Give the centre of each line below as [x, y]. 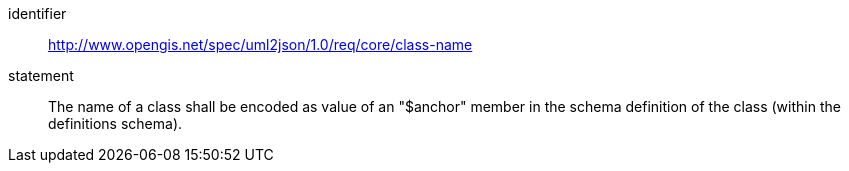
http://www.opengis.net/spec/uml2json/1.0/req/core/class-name [260, 44]
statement [41, 75]
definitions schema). [115, 123]
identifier [37, 13]
